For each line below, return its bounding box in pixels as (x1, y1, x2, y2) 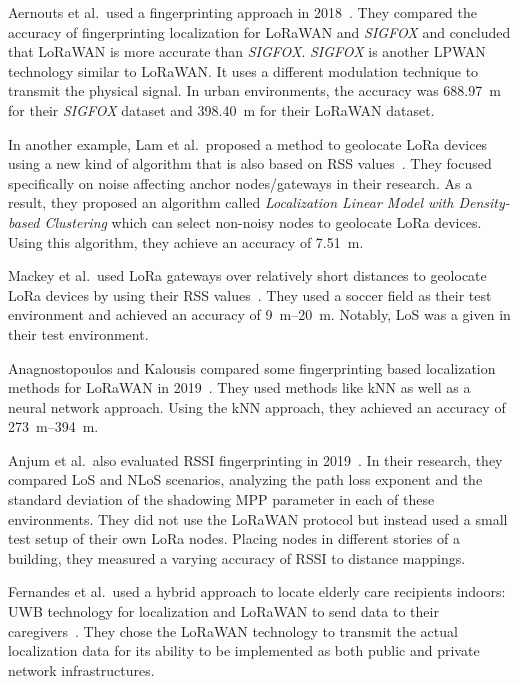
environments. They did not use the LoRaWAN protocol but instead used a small (8, 508, 508, 529)
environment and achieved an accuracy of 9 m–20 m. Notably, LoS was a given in (8, 304, 511, 325)
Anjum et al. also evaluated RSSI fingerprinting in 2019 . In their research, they (8, 449, 503, 470)
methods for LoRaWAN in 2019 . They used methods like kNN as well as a (8, 377, 471, 398)
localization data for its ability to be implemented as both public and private (8, 640, 480, 661)
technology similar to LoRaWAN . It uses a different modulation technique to (8, 60, 479, 81)
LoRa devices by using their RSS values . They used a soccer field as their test (8, 284, 492, 305)
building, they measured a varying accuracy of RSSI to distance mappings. (8, 547, 466, 568)
